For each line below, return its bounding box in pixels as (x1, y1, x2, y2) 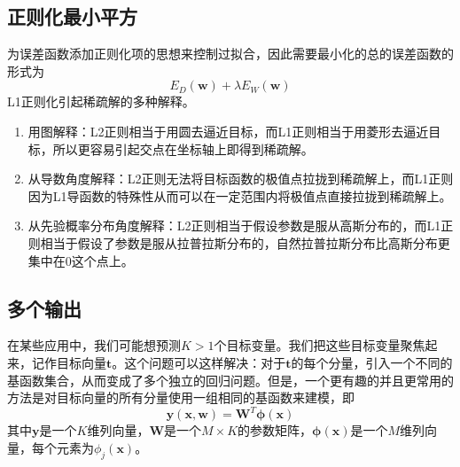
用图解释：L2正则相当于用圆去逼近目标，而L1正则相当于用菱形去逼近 (27, 121, 429, 140)
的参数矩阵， (238, 421, 313, 440)
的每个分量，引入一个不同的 (291, 353, 453, 371)
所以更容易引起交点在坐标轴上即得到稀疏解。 (52, 139, 314, 158)
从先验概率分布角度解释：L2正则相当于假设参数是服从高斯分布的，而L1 (27, 216, 441, 235)
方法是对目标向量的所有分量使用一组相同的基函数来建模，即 (7, 388, 355, 407)
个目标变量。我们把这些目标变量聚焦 (214, 336, 425, 354)
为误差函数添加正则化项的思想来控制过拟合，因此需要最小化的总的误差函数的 (7, 44, 454, 63)
